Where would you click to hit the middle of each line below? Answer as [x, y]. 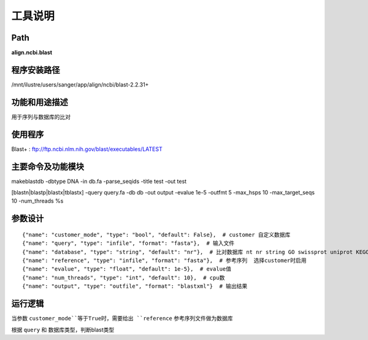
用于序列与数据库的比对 [41, 117]
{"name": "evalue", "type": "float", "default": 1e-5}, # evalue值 [127, 269]
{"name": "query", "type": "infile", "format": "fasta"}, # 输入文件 [128, 243]
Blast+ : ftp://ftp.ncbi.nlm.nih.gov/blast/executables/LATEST [87, 149]
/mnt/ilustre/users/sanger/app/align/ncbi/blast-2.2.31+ [80, 84]
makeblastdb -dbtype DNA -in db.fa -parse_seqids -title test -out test [99, 181]
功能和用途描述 [40, 102]
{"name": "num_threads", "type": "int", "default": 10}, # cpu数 [124, 277]
